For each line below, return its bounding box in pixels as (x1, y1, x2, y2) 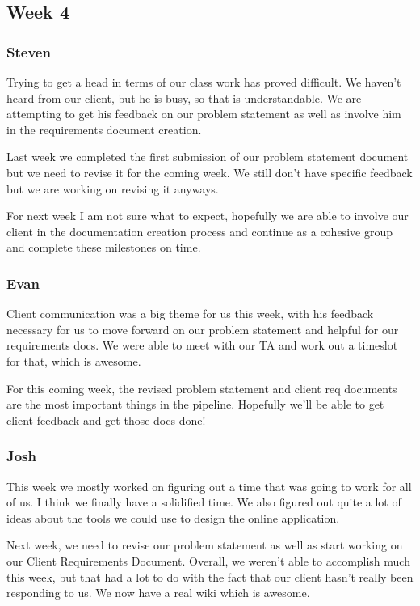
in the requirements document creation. (6, 121, 202, 138)
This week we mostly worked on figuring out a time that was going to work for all (6, 477, 412, 494)
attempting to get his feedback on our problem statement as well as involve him (6, 105, 401, 122)
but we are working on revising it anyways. (6, 180, 219, 197)
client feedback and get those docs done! (6, 411, 206, 428)
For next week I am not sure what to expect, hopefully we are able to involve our (6, 207, 409, 224)
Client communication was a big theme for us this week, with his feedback (6, 305, 374, 322)
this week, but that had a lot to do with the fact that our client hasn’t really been (6, 568, 414, 585)
